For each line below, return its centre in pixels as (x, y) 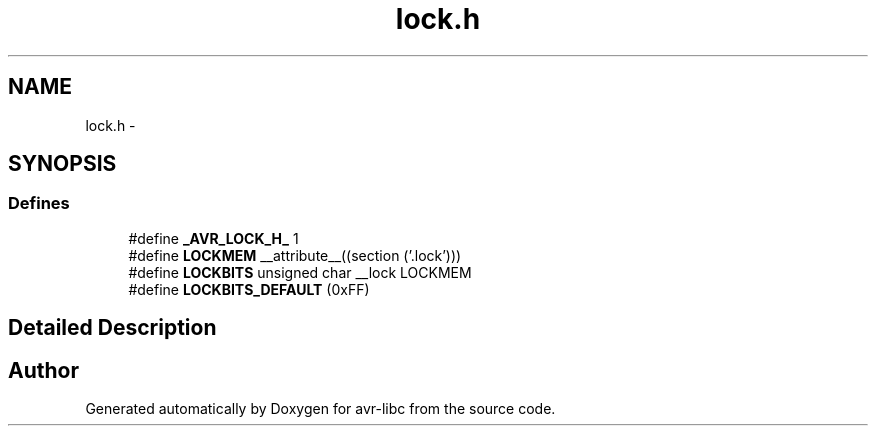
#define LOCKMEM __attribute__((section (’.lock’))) (295, 255)
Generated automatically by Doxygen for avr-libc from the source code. (320, 409)
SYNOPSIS (62, 164)
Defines (39, 203)
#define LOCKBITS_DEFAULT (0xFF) (249, 289)
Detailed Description (112, 328)
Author (43, 370)
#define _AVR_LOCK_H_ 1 (213, 238)
